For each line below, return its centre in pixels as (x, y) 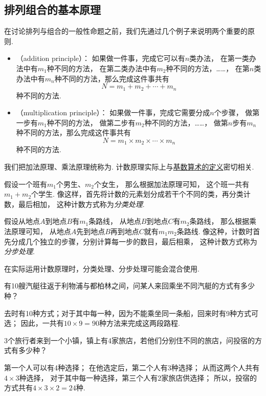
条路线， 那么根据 (219, 221)
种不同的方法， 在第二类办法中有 (102, 68)
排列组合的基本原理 (52, 9)
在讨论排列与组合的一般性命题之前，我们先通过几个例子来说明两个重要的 (126, 31)
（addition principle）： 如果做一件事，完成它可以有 (101, 58)
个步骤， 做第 (237, 112)
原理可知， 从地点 (41, 231)
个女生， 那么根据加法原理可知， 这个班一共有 (172, 184)
